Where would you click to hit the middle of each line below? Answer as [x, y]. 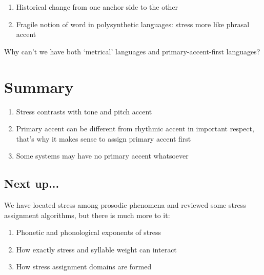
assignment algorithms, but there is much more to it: [87, 215]
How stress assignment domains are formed [84, 267]
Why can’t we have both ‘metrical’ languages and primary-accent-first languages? [132, 51]
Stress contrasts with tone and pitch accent [84, 111]
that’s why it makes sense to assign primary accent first [104, 138]
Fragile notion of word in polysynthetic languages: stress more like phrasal [133, 24]
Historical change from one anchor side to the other [97, 7]
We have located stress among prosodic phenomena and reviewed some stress [125, 205]
